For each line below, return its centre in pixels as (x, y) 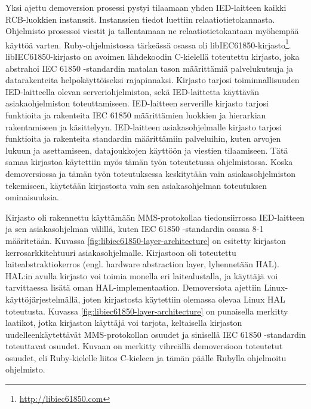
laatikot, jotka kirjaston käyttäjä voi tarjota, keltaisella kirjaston (124, 323)
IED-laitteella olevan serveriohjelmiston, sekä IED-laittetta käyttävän (132, 91)
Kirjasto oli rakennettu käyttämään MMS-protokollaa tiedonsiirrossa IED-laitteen (155, 217)
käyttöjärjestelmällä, (43, 299)
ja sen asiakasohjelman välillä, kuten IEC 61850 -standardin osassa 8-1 (135, 229)
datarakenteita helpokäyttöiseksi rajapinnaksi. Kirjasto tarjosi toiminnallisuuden (153, 80)
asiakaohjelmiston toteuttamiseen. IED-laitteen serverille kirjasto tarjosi (137, 103)
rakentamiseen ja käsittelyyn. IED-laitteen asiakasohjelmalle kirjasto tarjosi (144, 126)
